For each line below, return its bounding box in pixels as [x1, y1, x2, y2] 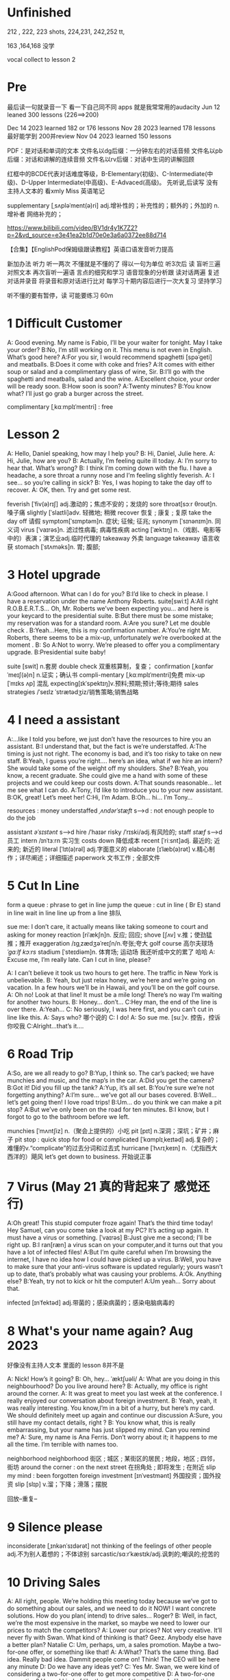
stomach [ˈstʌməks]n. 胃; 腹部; [14, 543, 101, 551]
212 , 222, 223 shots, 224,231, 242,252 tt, [7, 27, 125, 36]
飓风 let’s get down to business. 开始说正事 [30, 1152, 152, 1161]
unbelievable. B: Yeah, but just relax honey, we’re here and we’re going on [7, 976, 216, 984]
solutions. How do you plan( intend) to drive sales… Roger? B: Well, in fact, [7, 1611, 218, 1620]
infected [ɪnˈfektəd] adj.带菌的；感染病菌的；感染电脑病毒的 [7, 1298, 175, 1307]
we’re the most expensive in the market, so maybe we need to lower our [7, 1619, 210, 1627]
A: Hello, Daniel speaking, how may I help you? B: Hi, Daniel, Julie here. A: [7, 449, 216, 457]
